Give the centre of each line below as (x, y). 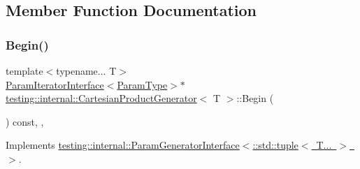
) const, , (25, 121)
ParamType (142, 84)
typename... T (86, 71)
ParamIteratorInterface (55, 84)
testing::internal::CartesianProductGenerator (101, 98)
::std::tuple (275, 145)
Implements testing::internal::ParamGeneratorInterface (123, 145)
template (24, 71)
